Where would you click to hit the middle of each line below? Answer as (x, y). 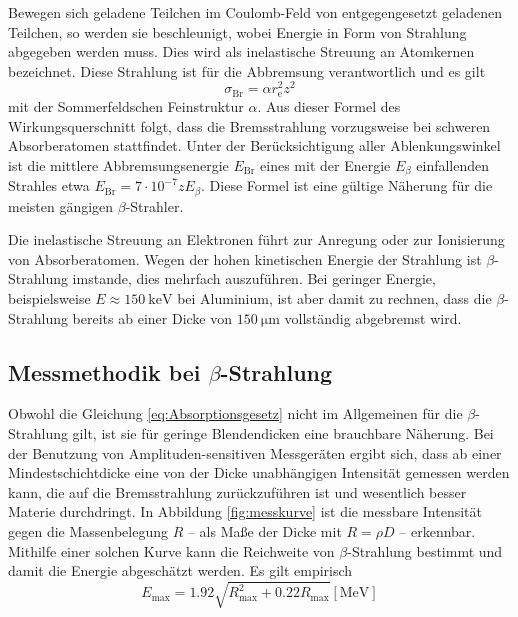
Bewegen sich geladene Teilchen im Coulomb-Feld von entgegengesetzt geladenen (255, 12)
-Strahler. (154, 205)
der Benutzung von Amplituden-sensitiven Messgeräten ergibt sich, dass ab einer (255, 452)
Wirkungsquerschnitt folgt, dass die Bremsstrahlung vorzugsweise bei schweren (249, 125)
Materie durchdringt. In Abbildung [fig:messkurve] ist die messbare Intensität (245, 511)
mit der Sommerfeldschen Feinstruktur (126, 105)
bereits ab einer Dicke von (152, 317)
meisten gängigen (61, 205)
